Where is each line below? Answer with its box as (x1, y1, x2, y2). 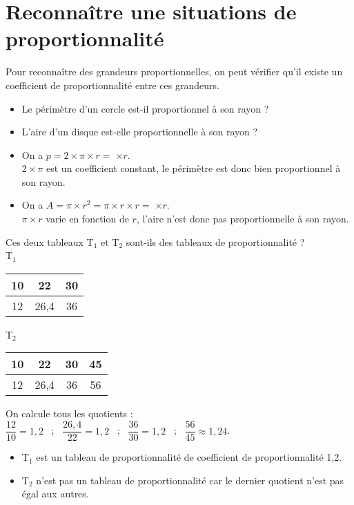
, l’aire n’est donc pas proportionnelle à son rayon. (136, 211, 349, 226)
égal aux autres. (21, 486, 89, 501)
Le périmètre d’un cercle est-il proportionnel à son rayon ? (21, 101, 269, 115)
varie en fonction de (46, 211, 129, 226)
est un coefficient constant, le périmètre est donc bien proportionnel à (46, 161, 341, 175)
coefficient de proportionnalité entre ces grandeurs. (6, 77, 219, 92)
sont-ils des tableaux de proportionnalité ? (126, 234, 305, 249)
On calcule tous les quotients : (6, 406, 133, 421)
